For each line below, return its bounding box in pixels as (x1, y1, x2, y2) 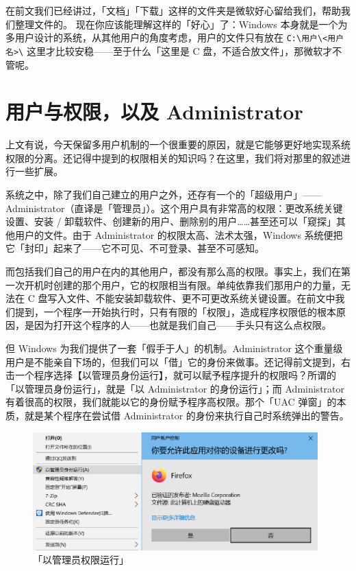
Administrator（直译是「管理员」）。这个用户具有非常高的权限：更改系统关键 (5, 200, 343, 215)
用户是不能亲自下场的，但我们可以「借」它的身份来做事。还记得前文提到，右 (5, 354, 351, 369)
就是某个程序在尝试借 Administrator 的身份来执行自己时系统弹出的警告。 (24, 408, 349, 422)
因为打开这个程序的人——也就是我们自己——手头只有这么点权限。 (34, 318, 331, 332)
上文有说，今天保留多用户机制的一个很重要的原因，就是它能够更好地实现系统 (5, 137, 351, 152)
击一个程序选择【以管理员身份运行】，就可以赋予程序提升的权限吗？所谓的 (5, 368, 336, 382)
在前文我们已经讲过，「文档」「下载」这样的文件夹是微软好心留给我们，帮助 (5, 3, 341, 17)
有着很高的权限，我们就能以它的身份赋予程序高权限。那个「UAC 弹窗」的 (5, 395, 337, 409)
